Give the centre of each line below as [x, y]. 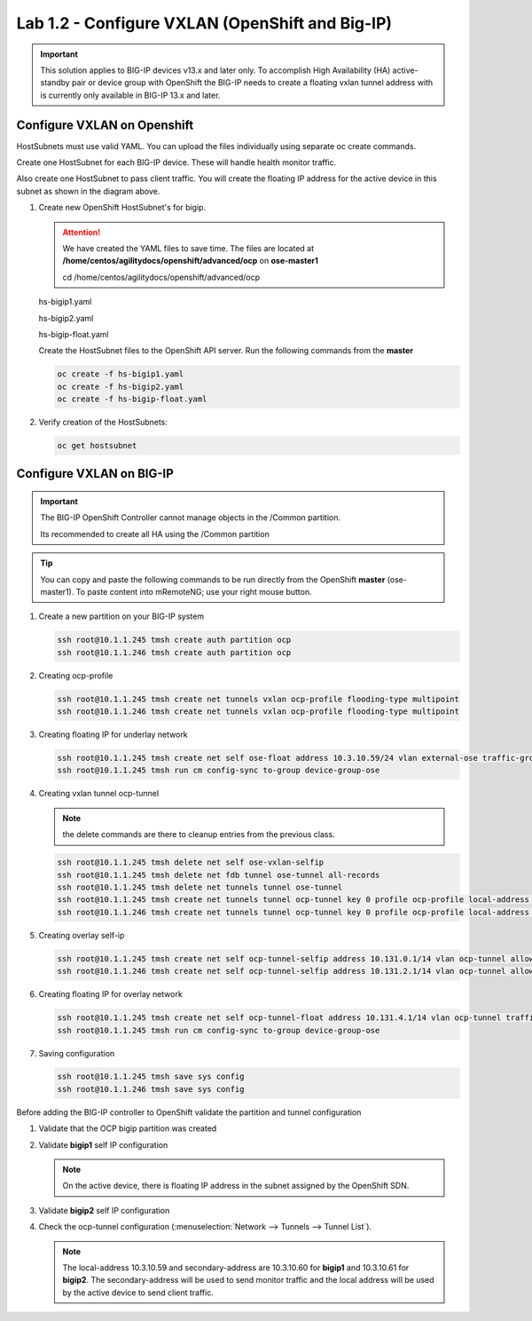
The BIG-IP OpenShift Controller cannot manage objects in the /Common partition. [191, 518]
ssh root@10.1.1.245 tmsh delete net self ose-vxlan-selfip [191, 862]
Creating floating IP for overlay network [111, 994]
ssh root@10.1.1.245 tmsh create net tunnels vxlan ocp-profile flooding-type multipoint [258, 699]
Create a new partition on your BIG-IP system [121, 616]
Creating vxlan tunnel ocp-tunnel [99, 794]
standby [55, 83]
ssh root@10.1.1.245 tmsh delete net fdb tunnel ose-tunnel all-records [219, 875]
